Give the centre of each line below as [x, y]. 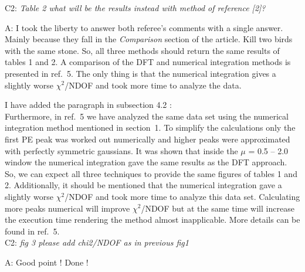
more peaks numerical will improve [67, 208]
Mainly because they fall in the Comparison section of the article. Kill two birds [149, 39]
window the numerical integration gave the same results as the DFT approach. [146, 162]
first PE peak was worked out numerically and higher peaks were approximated [148, 139]
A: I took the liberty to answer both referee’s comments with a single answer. [144, 27]
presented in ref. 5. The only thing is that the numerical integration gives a [140, 73]
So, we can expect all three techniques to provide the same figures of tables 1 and [151, 173]
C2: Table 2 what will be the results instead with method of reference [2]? [135, 8]
